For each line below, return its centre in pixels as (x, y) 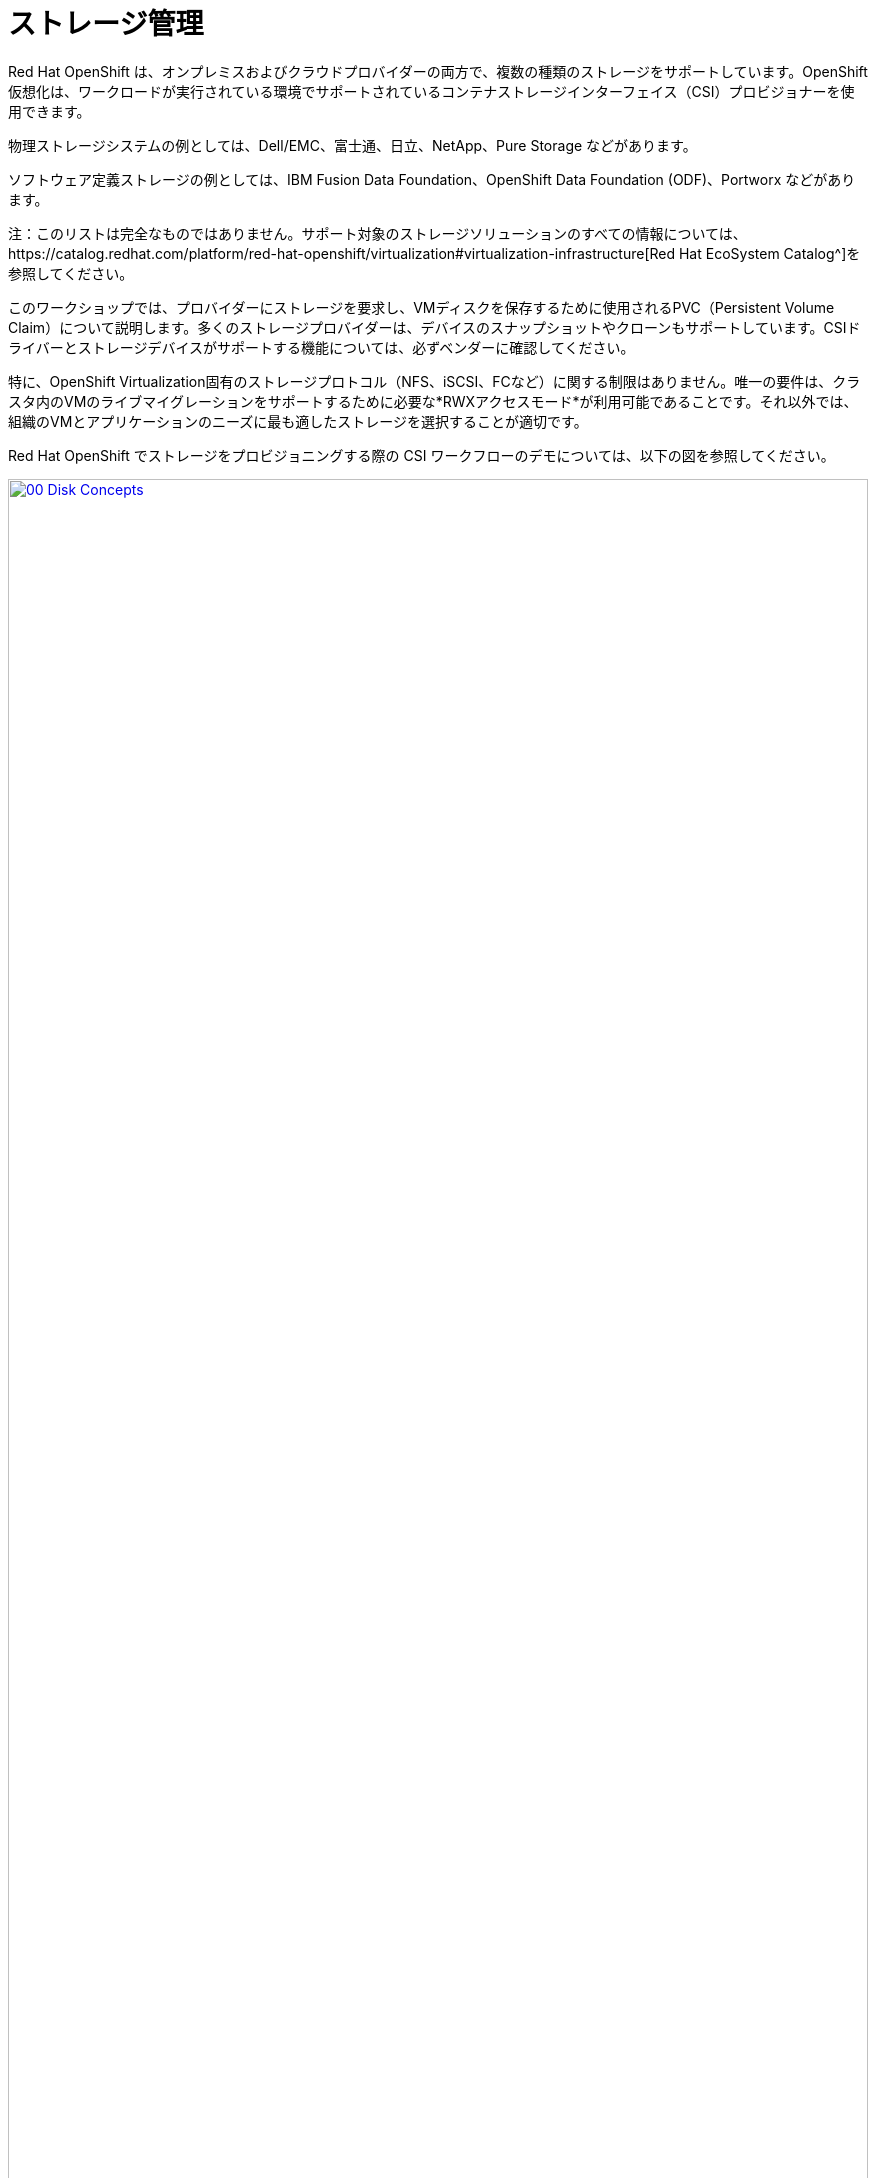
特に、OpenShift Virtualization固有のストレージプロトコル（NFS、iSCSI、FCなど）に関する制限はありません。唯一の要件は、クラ (434, 381)
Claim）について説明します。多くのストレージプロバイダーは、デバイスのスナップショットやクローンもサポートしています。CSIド (434, 327)
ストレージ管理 (106, 24)
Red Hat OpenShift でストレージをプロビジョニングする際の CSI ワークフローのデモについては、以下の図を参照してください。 (421, 455)
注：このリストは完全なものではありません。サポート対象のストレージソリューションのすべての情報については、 (377, 233)
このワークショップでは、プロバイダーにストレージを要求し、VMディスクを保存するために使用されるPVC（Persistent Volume (421, 307)
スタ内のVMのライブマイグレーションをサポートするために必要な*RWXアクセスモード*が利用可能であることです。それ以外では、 (433, 401)
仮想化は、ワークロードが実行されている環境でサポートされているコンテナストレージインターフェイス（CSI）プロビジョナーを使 (431, 91)
